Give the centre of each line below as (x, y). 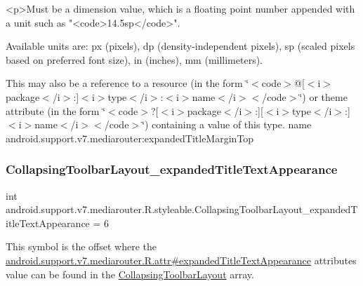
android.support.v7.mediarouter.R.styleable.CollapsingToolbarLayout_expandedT (182, 209)
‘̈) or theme (323, 96)
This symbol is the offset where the (81, 246)
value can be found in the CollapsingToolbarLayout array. (130, 274)
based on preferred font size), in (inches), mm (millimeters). (134, 59)
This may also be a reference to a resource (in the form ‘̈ (127, 83)
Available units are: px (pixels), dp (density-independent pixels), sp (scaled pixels (180, 46)
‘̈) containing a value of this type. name (227, 124)
